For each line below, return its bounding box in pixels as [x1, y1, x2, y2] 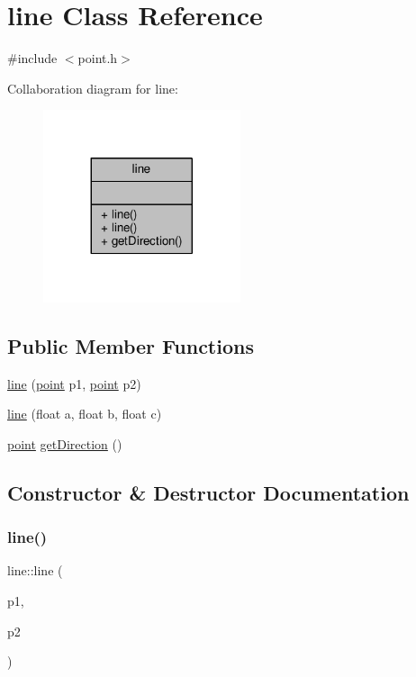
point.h [77, 49, 118, 68]
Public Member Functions [7, 331, 254, 359]
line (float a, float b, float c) [7, 404, 162, 423]
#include [7, 49, 58, 68]
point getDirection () [7, 434, 122, 453]
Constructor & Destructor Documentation [7, 478, 410, 506]
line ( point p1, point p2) [7, 374, 141, 393]
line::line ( [7, 561, 63, 580]
